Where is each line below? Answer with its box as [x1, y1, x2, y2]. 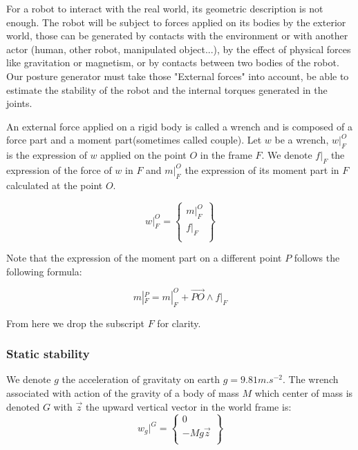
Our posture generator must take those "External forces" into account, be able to [6, 68, 349, 83]
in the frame [200, 148, 252, 162]
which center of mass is [254, 385, 353, 400]
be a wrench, [274, 133, 329, 147]
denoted [6, 399, 40, 413]
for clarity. [157, 315, 201, 330]
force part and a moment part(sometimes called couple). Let [6, 133, 262, 147]
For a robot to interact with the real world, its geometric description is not [6, 1, 323, 15]
